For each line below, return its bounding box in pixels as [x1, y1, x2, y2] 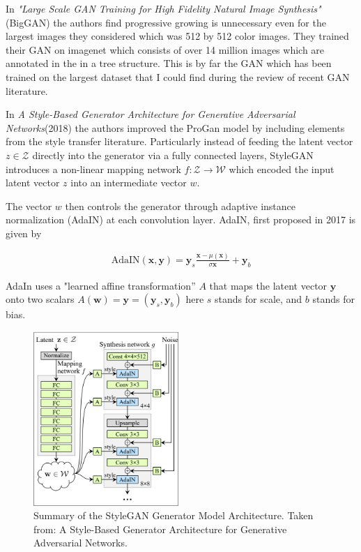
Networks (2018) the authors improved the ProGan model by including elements [6, 120, 345, 135]
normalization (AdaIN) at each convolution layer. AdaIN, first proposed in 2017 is [6, 212, 356, 227]
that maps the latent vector [209, 278, 328, 292]
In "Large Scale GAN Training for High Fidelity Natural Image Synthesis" [6, 1, 321, 15]
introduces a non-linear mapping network [6, 161, 181, 176]
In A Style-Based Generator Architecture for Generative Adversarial [6, 107, 295, 121]
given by [6, 225, 42, 240]
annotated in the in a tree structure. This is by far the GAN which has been [6, 56, 332, 70]
